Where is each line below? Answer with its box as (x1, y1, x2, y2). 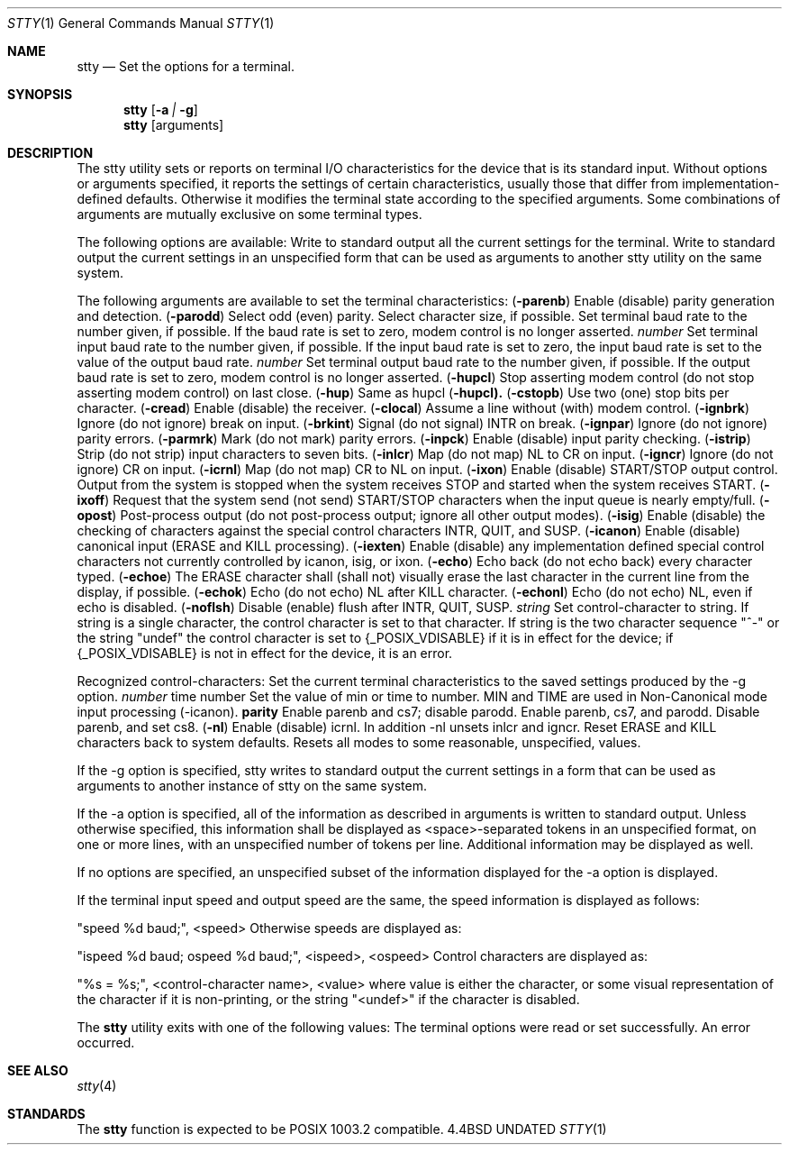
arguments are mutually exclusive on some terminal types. (77, 206, 422, 222)
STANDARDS (7, 1106, 86, 1121)
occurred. (77, 1035, 135, 1050)
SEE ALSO (7, 1063, 68, 1078)
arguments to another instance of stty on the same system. (77, 778, 427, 793)
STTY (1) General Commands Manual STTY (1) (7, 15, 275, 31)
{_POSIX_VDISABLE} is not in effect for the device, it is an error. (77, 645, 453, 661)
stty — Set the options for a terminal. (77, 59, 295, 74)
